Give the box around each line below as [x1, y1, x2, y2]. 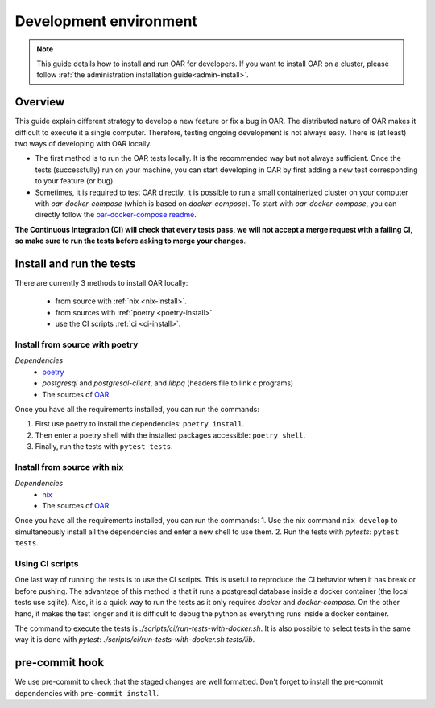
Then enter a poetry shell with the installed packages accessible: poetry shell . [35, 430, 306, 440]
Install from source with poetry [14, 339, 139, 350]
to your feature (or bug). [35, 176, 116, 186]
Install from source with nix [14, 461, 124, 472]
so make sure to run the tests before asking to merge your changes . [14, 236, 246, 245]
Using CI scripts [14, 558, 79, 569]
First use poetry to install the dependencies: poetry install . [35, 419, 245, 429]
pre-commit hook [14, 656, 105, 669]
